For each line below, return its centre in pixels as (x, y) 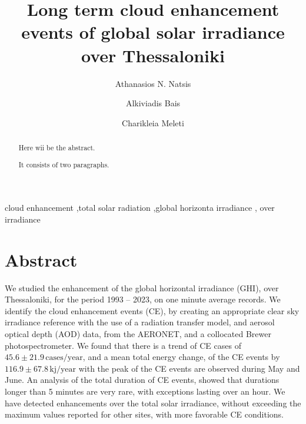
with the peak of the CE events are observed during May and (189, 368)
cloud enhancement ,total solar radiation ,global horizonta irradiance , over (140, 208)
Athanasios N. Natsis (153, 83)
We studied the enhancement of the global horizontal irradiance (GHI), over (142, 287)
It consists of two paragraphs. (64, 164)
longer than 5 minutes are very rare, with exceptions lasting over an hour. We (145, 391)
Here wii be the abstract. (57, 148)
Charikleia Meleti (153, 122)
